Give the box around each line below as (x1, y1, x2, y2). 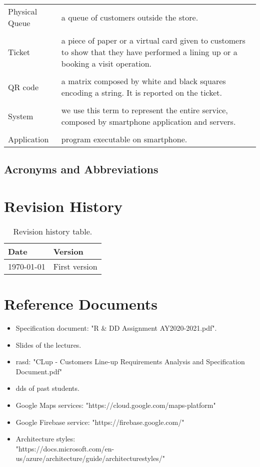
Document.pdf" (15, 366, 62, 376)
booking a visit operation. (61, 58, 152, 69)
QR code (8, 81, 39, 93)
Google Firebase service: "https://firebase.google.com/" (15, 416, 184, 427)
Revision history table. (13, 225, 92, 237)
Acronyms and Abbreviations (4, 161, 158, 177)
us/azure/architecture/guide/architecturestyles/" (15, 453, 165, 463)
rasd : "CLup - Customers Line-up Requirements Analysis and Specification (15, 356, 245, 367)
